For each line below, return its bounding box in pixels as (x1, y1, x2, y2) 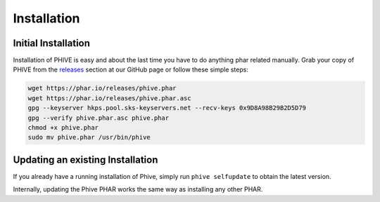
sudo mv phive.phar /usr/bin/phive (27, 133, 151, 142)
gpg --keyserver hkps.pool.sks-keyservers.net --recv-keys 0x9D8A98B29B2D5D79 (27, 104, 306, 112)
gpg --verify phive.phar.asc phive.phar (27, 114, 169, 122)
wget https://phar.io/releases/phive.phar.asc (27, 94, 191, 102)
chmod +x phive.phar (27, 123, 99, 131)
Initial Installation (13, 37, 91, 49)
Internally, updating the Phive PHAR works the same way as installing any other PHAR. (13, 185, 263, 194)
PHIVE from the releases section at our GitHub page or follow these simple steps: (13, 65, 249, 74)
